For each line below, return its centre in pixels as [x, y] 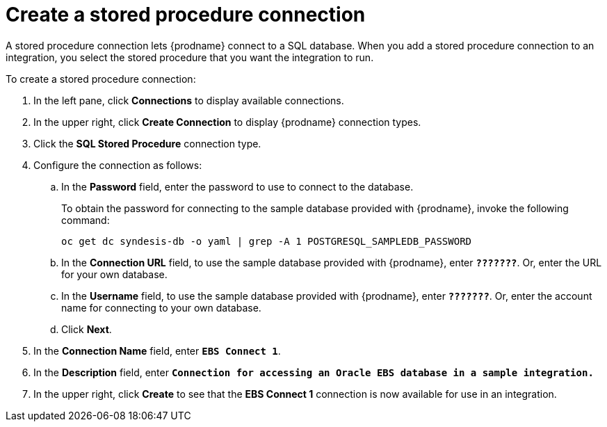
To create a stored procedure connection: [101, 79]
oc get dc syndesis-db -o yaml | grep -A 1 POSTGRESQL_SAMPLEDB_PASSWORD [267, 241]
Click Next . [87, 329]
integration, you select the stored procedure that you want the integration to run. [190, 57]
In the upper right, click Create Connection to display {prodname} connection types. [227, 122]
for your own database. [114, 274]
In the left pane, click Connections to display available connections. [189, 100]
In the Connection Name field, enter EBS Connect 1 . [157, 351]
